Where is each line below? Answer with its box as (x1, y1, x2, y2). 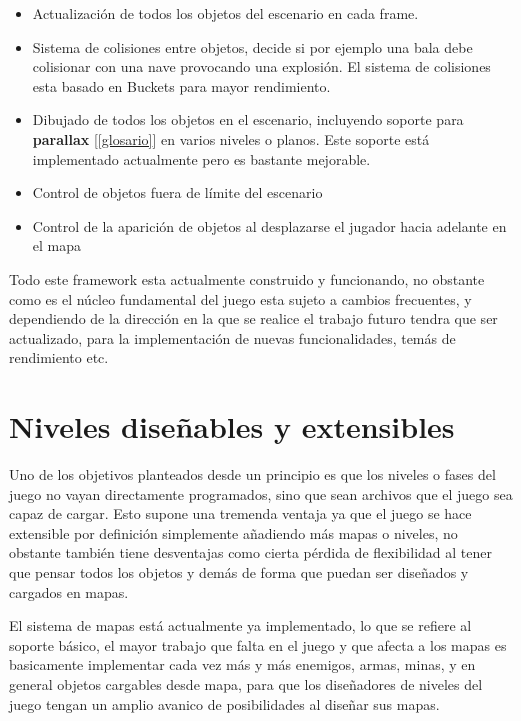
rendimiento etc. (9, 347, 109, 368)
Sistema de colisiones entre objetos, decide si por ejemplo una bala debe (32, 36, 473, 57)
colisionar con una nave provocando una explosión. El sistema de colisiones (32, 56, 491, 77)
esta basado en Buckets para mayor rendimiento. (32, 75, 331, 96)
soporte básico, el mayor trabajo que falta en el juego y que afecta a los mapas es (9, 634, 507, 655)
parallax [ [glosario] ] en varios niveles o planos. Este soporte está (32, 128, 430, 149)
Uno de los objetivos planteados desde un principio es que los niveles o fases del (9, 464, 496, 485)
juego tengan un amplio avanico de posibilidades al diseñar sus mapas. (9, 693, 440, 714)
